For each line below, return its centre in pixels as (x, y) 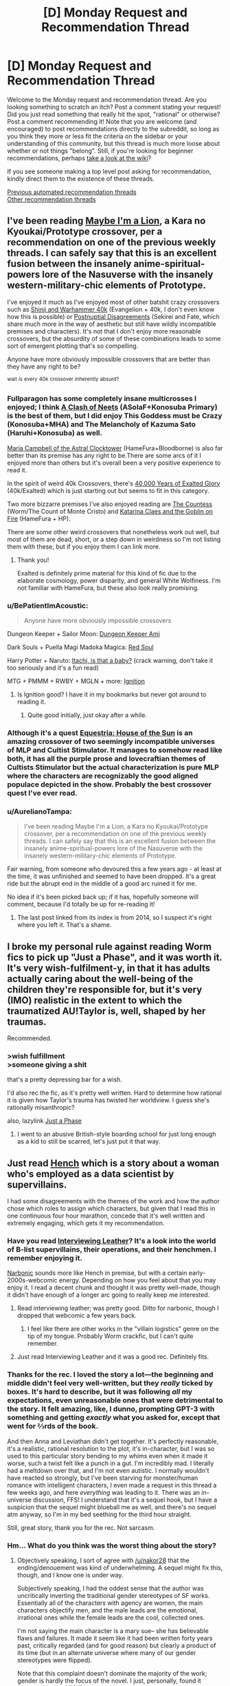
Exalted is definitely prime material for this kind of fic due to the (107, 573)
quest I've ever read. (42, 793)
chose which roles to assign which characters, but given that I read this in (111, 1209)
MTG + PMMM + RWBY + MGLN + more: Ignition (76, 681)
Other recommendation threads (51, 199)
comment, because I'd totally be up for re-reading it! (81, 904)
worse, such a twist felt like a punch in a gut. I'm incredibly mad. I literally (111, 1463)
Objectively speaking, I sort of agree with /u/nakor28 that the (103, 1561)
